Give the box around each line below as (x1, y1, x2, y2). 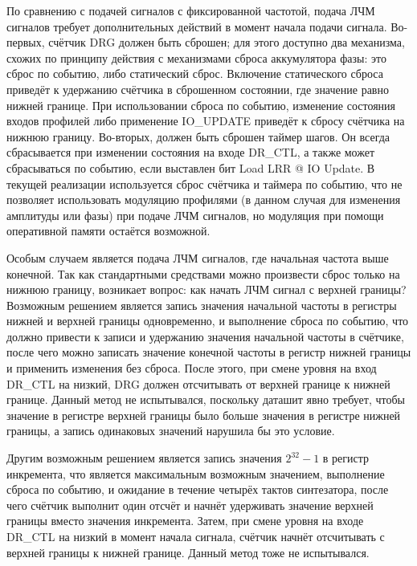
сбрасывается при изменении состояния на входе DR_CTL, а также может (6, 144, 375, 161)
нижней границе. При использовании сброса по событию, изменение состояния (6, 96, 396, 113)
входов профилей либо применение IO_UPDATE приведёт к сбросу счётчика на (6, 112, 405, 129)
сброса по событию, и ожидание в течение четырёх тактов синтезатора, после (6, 481, 389, 498)
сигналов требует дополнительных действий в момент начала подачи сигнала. (6, 18, 387, 35)
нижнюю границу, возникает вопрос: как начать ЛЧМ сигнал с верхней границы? (6, 281, 407, 298)
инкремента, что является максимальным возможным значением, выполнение (6, 465, 385, 482)
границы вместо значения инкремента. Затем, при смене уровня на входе (6, 512, 364, 529)
